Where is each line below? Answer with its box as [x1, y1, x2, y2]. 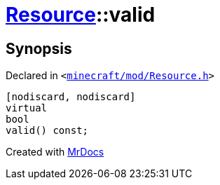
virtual [6, 102, 48, 114]
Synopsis [6, 39, 72, 57]
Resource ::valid [6, 3, 156, 27]
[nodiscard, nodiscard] [6, 91, 136, 103]
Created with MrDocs [6, 146, 104, 158]
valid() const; [6, 125, 89, 137]
